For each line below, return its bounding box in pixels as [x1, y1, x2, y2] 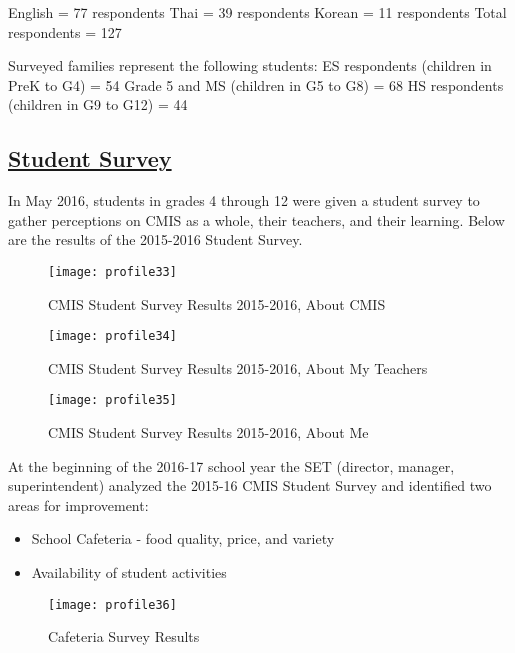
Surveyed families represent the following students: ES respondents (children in [8, 55, 492, 76]
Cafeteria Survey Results [48, 626, 200, 647]
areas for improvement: [8, 494, 149, 515]
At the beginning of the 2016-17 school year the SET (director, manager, [8, 455, 455, 476]
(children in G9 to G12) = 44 [8, 94, 188, 115]
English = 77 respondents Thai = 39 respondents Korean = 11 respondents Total [8, 2, 507, 22]
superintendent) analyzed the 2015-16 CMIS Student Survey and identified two [8, 475, 492, 496]
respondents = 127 [8, 21, 122, 42]
